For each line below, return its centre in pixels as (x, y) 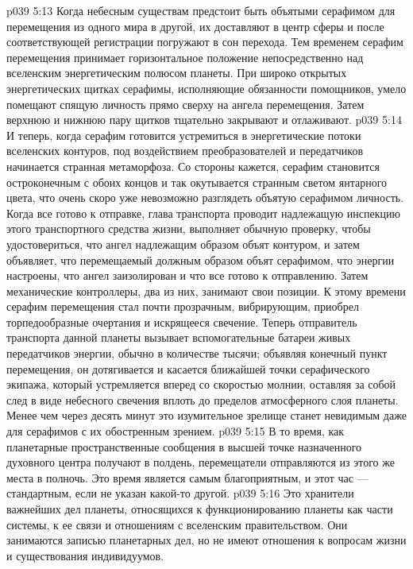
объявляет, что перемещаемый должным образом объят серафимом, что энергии (201, 259)
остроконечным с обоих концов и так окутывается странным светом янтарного (197, 182)
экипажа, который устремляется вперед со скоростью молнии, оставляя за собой (201, 384)
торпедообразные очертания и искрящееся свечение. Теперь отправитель (182, 321)
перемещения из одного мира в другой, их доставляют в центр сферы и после (195, 26)
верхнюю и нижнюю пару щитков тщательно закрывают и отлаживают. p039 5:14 (204, 120)
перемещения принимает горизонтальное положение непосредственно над (185, 57)
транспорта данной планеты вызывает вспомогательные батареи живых (179, 337)
